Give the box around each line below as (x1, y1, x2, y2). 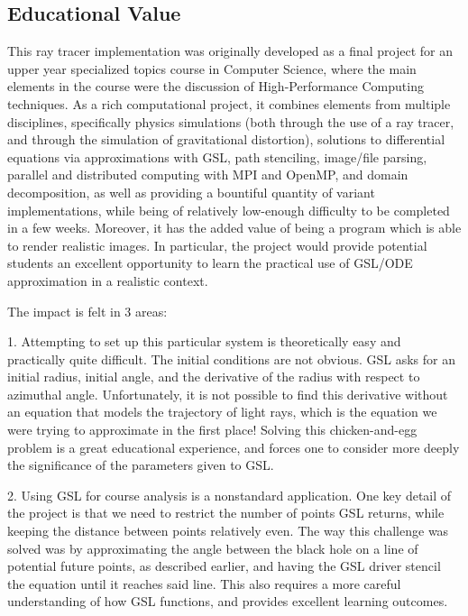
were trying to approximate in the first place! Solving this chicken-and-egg (7, 420, 418, 439)
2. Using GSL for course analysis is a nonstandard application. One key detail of (7, 485, 452, 504)
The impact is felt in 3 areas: (7, 301, 168, 320)
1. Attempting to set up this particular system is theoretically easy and (7, 332, 401, 351)
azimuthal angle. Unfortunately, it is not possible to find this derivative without (7, 384, 448, 403)
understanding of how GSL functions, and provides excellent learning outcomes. (7, 592, 448, 611)
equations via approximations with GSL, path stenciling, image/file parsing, (7, 147, 427, 166)
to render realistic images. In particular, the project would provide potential (7, 235, 427, 254)
